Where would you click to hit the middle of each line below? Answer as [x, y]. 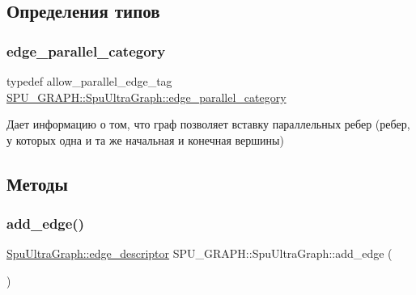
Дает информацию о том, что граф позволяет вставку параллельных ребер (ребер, [208, 124]
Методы [37, 183]
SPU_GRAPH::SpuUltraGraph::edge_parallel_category [146, 97]
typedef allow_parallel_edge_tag [89, 81]
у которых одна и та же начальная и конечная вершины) [145, 139]
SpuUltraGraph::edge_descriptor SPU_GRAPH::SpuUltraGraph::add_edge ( [200, 253]
